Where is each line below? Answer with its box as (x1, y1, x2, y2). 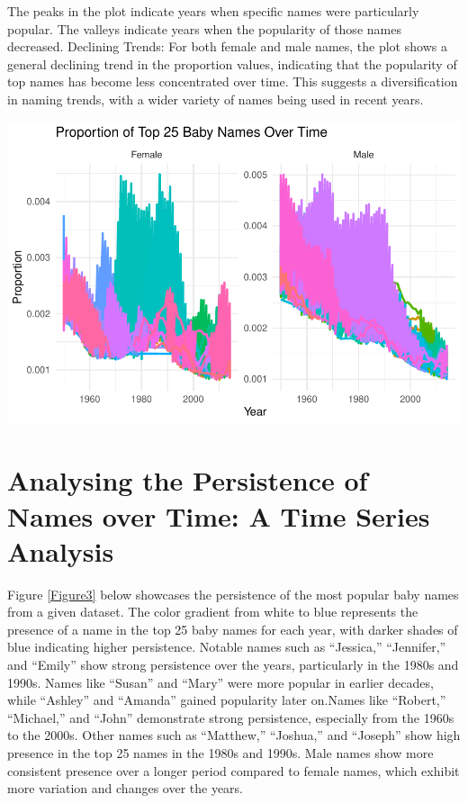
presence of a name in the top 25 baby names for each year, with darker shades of (7, 619, 458, 638)
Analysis (7, 532, 114, 569)
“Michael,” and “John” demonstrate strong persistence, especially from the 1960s (7, 708, 454, 726)
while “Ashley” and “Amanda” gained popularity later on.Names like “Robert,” (7, 690, 446, 709)
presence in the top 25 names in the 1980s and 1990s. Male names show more (7, 744, 434, 762)
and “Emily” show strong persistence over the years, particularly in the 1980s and (7, 655, 459, 674)
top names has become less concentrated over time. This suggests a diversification (7, 72, 458, 91)
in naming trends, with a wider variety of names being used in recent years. (7, 89, 424, 108)
